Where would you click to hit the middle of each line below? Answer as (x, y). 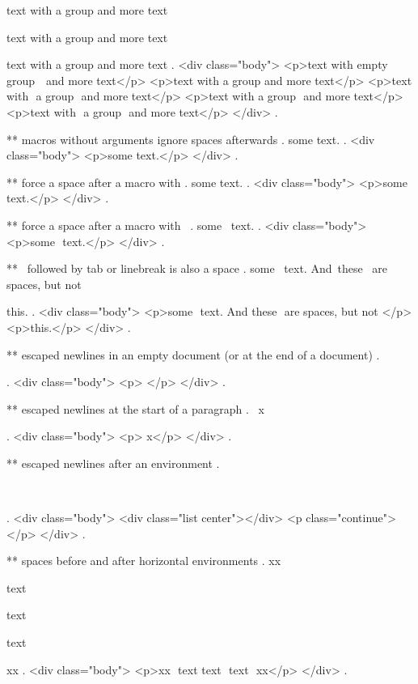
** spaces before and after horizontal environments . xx (144, 561)
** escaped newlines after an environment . (113, 463)
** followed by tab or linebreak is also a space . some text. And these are (197, 268)
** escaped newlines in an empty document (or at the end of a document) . (193, 354)
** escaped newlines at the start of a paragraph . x (135, 408)
